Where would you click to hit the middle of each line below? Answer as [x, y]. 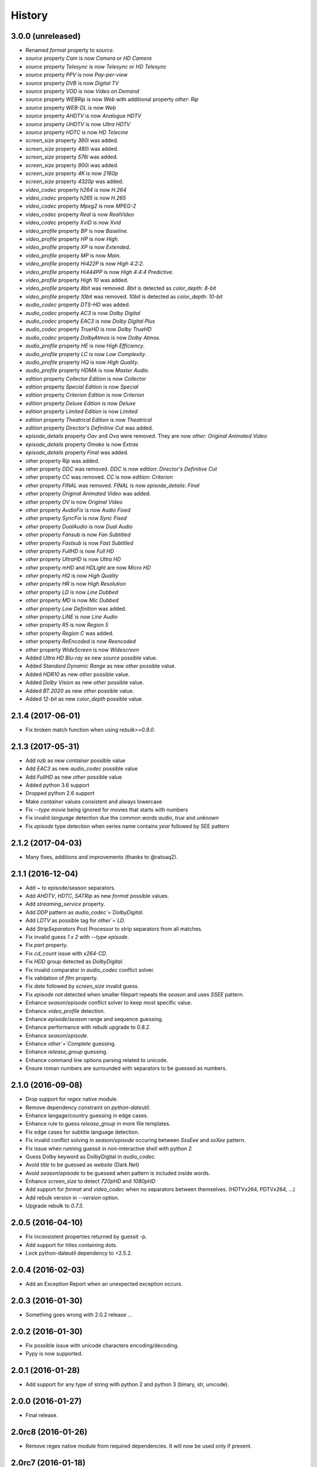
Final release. [42, 1415]
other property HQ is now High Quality [72, 576]
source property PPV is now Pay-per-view [77, 75]
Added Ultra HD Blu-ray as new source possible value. [92, 658]
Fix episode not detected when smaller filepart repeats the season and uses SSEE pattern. [135, 994]
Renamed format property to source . [70, 50]
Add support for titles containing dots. [71, 1245]
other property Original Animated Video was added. [88, 493]
